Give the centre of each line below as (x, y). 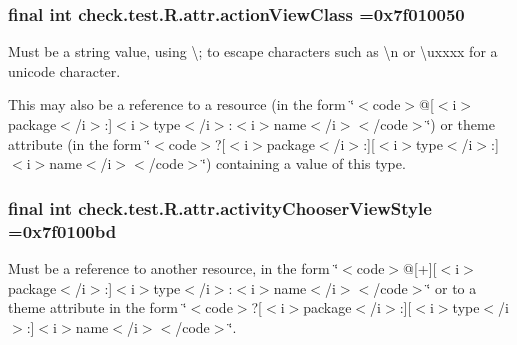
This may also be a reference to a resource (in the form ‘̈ (181, 104)
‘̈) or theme (460, 124)
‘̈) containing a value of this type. (304, 163)
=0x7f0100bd (62, 230)
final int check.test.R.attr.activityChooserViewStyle (220, 207)
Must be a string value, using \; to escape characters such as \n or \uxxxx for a (253, 51)
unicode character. (64, 70)
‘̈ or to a (451, 287)
